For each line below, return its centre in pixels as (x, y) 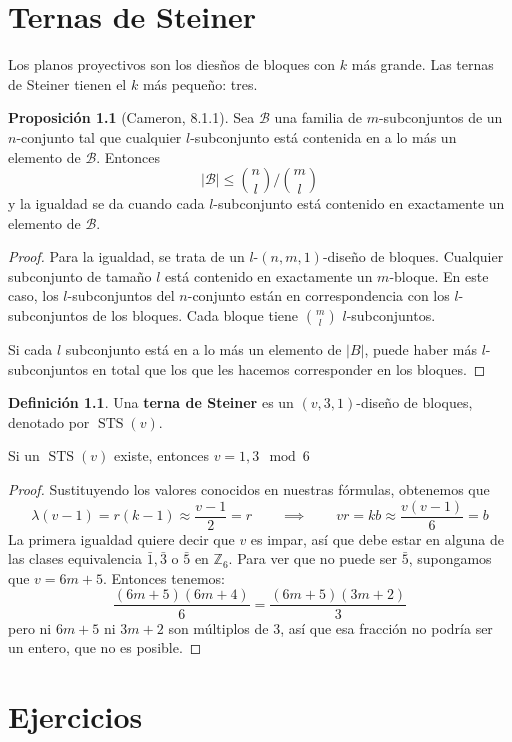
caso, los (33, 295)
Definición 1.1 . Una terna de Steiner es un (151, 402)
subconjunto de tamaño (80, 275)
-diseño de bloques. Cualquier (413, 256)
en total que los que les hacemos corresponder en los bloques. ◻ (289, 368)
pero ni (30, 627)
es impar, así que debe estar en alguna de (377, 538)
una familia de (318, 117)
